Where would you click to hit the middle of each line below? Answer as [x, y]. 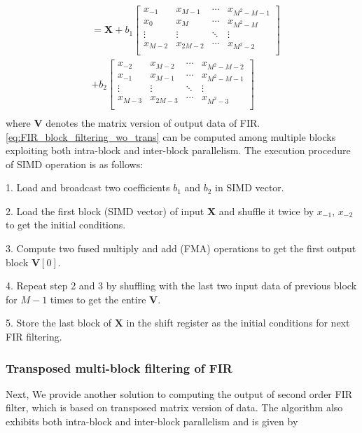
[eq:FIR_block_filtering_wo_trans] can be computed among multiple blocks [171, 136]
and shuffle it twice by [266, 211]
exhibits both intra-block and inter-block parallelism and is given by [152, 421]
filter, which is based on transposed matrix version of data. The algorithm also [174, 407]
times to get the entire [98, 299]
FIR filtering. [34, 337]
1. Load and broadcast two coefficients [88, 187]
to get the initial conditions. [66, 225]
